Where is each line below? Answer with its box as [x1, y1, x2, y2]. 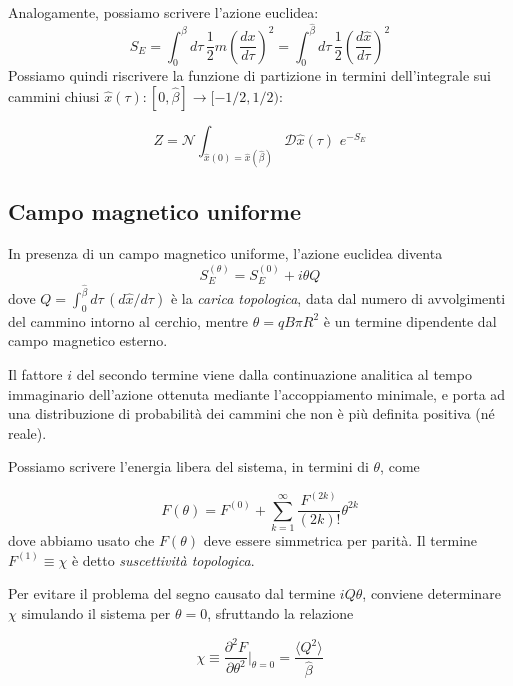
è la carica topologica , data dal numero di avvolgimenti [170, 288, 506, 308]
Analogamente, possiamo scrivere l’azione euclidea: [8, 2, 319, 22]
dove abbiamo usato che [8, 530, 155, 551]
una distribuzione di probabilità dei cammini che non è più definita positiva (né [8, 403, 495, 424]
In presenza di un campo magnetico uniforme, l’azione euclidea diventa [8, 243, 443, 264]
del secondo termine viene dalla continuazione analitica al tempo [76, 363, 472, 384]
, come [380, 456, 420, 477]
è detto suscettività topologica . [71, 549, 255, 570]
